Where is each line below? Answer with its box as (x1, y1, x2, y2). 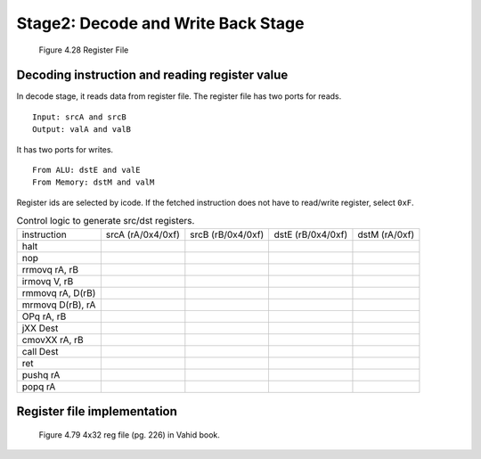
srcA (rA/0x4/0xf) (105, 228, 180, 241)
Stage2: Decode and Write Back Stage (16, 13, 305, 33)
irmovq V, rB (21, 275, 74, 287)
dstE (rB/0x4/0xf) (273, 228, 347, 241)
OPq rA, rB (21, 310, 67, 323)
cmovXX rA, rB (21, 333, 84, 346)
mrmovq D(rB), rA (21, 299, 96, 311)
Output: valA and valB (32, 125, 132, 135)
